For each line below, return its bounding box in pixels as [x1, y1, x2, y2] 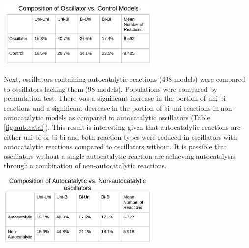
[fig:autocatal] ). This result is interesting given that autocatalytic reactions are [4, 122, 241, 132]
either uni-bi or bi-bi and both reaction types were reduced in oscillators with [4, 131, 237, 142]
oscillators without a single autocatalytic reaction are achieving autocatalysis [4, 151, 236, 161]
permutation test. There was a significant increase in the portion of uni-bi [4, 93, 226, 103]
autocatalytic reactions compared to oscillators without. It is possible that [4, 141, 227, 152]
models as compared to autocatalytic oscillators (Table [45, 112, 210, 123]
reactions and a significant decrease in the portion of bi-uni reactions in [4, 102, 219, 113]
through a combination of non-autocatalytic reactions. [4, 160, 166, 171]
